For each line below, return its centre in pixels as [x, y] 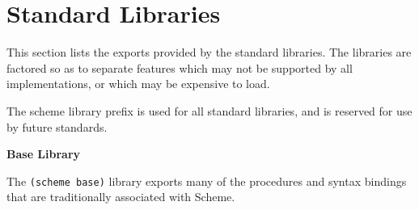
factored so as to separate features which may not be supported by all [180, 67]
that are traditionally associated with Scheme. [121, 197]
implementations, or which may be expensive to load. [138, 84]
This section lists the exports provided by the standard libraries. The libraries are [209, 52]
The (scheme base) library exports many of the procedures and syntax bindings [207, 181]
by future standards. [57, 126]
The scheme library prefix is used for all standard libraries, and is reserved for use [209, 110]
